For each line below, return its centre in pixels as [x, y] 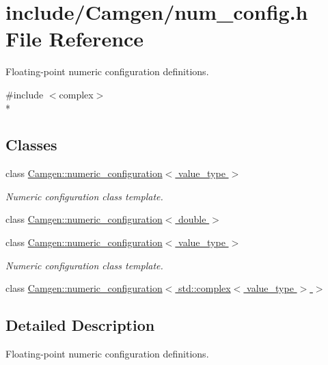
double [192, 219]
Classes [31, 145]
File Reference [75, 39]
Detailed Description [80, 325]
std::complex [205, 288]
